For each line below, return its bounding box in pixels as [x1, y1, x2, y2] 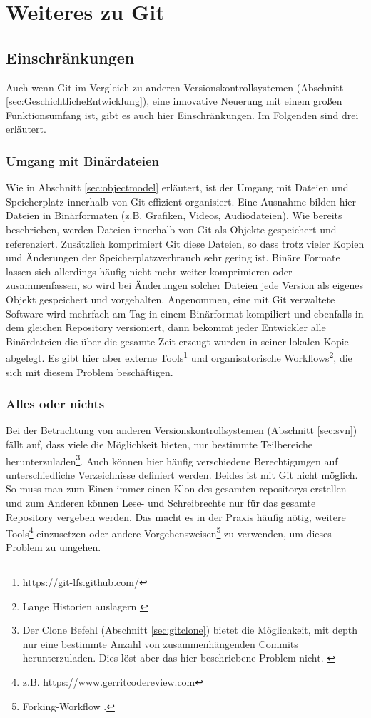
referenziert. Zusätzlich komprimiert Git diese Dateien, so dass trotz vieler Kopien [6, 236, 365, 251]
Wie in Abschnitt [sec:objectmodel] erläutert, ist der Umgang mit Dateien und [6, 180, 349, 195]
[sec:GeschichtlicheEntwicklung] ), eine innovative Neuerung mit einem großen [6, 93, 342, 108]
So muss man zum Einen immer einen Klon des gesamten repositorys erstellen [6, 481, 347, 496]
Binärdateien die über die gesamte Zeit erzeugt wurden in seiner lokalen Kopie [6, 333, 349, 348]
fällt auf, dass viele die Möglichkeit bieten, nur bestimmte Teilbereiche [6, 436, 313, 451]
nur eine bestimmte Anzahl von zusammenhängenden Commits [22, 636, 298, 651]
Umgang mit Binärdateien [6, 151, 160, 169]
